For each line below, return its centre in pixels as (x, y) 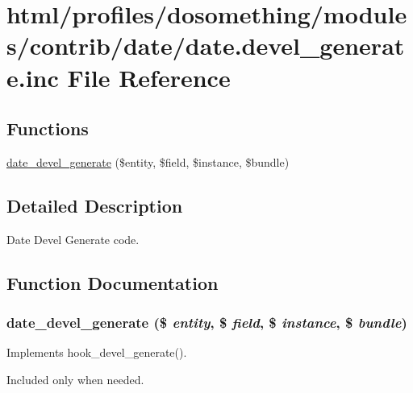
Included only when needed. (75, 379)
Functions (48, 128)
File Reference (149, 77)
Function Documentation (113, 282)
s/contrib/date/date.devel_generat (206, 46)
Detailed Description (95, 205)
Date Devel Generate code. (73, 239)
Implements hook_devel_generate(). (97, 352)
